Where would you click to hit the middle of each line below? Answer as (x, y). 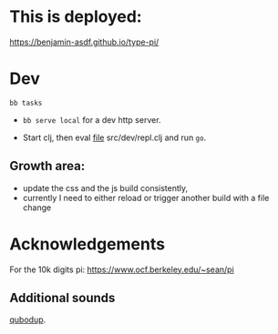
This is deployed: (76, 17)
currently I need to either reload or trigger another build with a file (146, 197)
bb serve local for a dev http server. (92, 119)
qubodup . (28, 319)
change (37, 207)
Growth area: (47, 166)
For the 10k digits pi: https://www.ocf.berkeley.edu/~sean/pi (122, 269)
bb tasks (26, 103)
